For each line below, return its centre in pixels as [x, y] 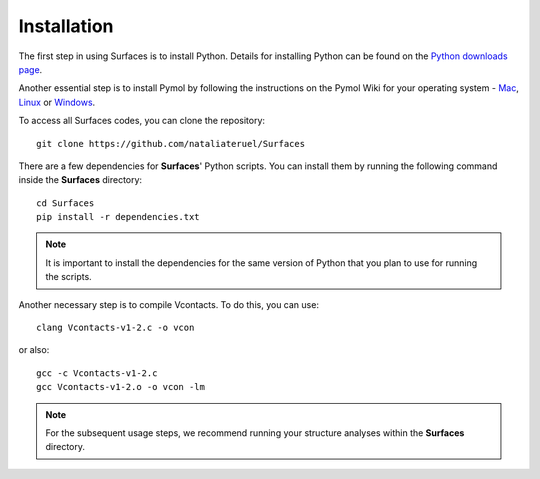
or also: [34, 350]
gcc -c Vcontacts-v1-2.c [97, 373]
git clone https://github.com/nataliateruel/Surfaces [170, 143]
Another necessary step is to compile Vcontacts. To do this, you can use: [169, 304]
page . [30, 69]
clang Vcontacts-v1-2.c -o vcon [115, 328]
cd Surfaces [65, 203]
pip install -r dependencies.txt [118, 217]
